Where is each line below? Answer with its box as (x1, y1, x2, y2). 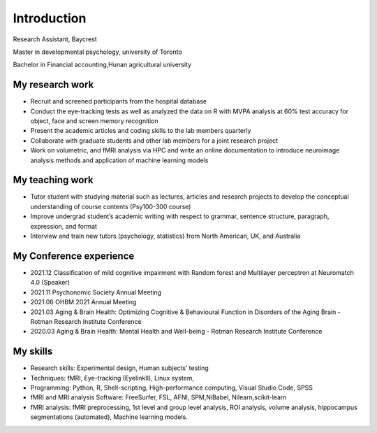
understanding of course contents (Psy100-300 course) (30, 202, 191, 211)
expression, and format (30, 222, 98, 230)
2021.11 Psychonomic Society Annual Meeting (30, 288, 162, 297)
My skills (13, 346, 53, 357)
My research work (13, 79, 94, 91)
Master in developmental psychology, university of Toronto (13, 48, 183, 56)
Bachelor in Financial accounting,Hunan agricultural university (13, 60, 192, 69)
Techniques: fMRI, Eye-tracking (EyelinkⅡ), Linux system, (30, 374, 195, 382)
